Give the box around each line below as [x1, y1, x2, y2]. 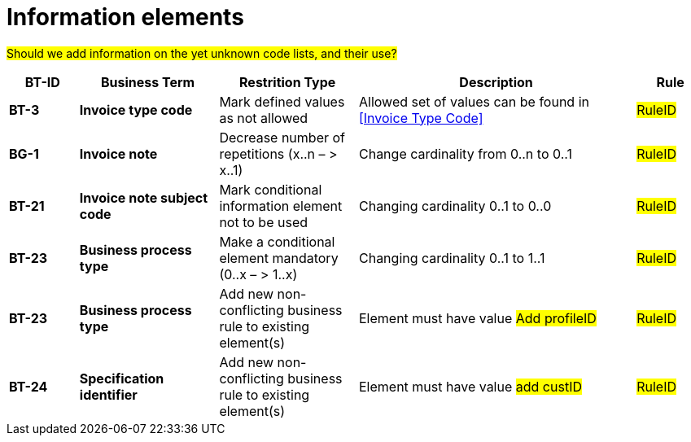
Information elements [7, 3, 244, 31]
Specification [79, 370, 164, 387]
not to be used [219, 213, 308, 230]
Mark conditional [219, 181, 322, 198]
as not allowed [219, 109, 308, 126]
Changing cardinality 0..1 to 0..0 [358, 197, 552, 214]
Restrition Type [239, 73, 336, 90]
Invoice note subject [79, 189, 208, 206]
